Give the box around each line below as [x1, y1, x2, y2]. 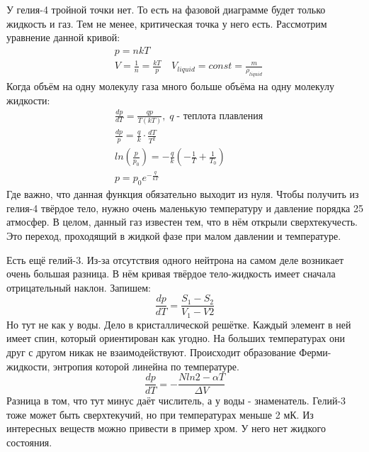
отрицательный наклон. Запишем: [6, 280, 152, 294]
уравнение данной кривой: [6, 30, 120, 45]
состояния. [6, 435, 52, 450]
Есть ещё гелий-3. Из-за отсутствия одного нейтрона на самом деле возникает [6, 252, 344, 267]
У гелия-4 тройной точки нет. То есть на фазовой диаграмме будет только [6, 2, 326, 16]
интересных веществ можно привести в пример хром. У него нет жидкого [6, 421, 326, 436]
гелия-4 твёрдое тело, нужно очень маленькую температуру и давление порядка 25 [6, 200, 363, 215]
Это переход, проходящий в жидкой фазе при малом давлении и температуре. [6, 228, 341, 243]
